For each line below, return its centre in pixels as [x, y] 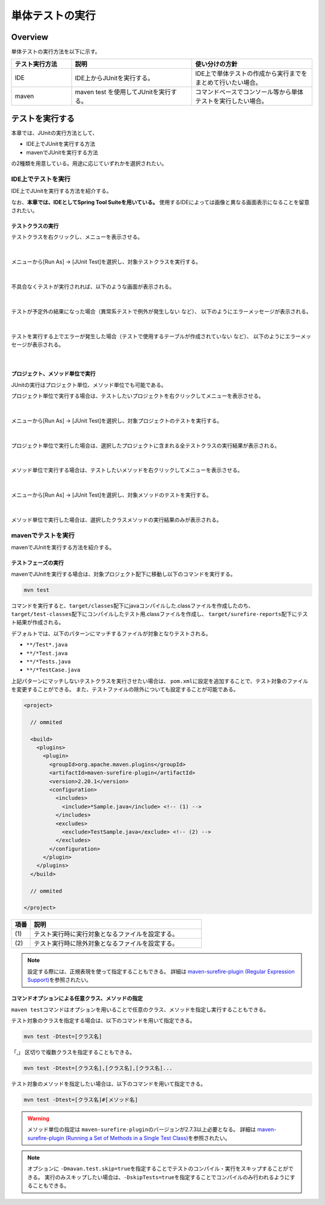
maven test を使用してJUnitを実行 [123, 92]
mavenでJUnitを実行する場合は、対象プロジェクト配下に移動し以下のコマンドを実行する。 [123, 574]
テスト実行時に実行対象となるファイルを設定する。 [106, 934]
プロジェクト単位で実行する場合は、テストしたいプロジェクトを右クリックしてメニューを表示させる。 [138, 396]
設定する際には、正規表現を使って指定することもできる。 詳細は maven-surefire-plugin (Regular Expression [161, 971]
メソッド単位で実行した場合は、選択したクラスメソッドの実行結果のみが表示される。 [116, 520]
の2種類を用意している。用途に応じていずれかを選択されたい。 [89, 163]
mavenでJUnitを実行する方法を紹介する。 [63, 547]
